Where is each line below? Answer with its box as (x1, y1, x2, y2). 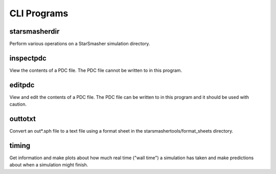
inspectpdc (9, 54, 47, 62)
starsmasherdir (9, 27, 60, 36)
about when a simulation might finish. (9, 162, 88, 168)
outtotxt (9, 115, 36, 123)
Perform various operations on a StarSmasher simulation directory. (9, 41, 150, 47)
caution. (9, 101, 27, 107)
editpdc (9, 81, 35, 89)
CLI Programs (9, 8, 68, 19)
